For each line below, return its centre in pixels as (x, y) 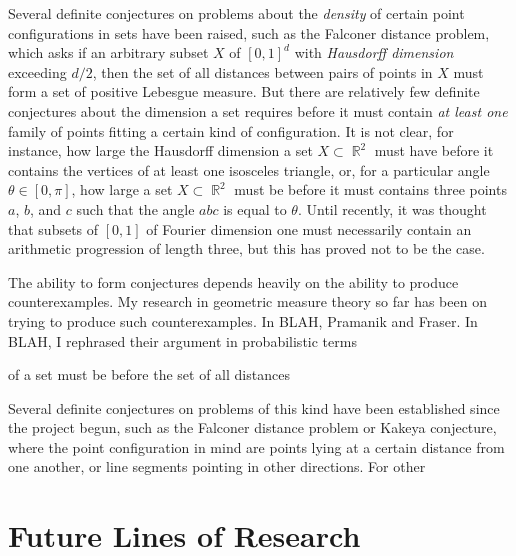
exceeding (37, 71)
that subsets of (53, 228)
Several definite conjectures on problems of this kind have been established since (254, 407)
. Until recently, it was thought (392, 208)
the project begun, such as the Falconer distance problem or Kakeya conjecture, (252, 427)
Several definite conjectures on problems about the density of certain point (236, 13)
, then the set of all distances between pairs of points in (262, 71)
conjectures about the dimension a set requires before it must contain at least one (258, 110)
